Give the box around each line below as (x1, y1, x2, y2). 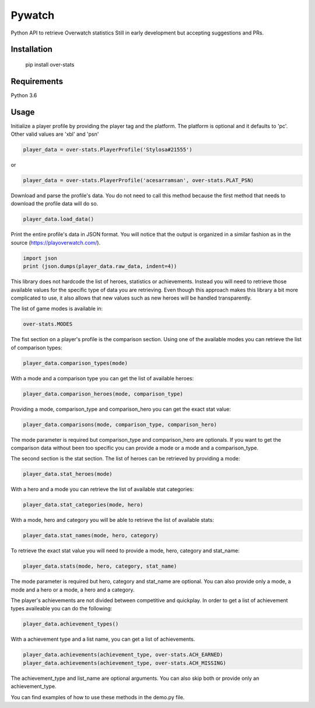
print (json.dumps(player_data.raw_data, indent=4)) (23, 263, 177, 270)
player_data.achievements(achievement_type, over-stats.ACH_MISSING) (23, 659, 226, 666)
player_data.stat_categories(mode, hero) (23, 501, 143, 508)
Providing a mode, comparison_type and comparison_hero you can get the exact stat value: (10, 405, 231, 413)
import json (23, 255, 58, 262)
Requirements (10, 76, 64, 86)
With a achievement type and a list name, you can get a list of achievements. (10, 635, 195, 643)
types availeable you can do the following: (10, 605, 113, 612)
